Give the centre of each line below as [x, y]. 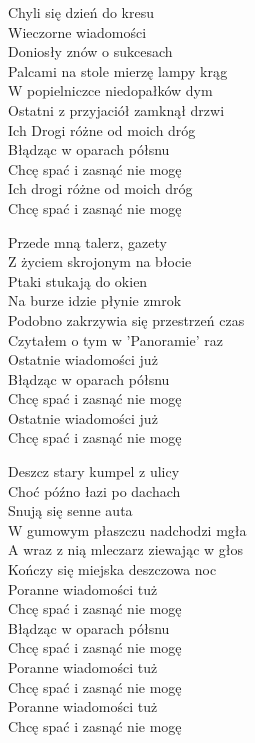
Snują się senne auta [70, 510]
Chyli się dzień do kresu [81, 12]
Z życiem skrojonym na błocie [100, 261]
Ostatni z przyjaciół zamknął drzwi [116, 109]
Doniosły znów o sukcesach [90, 51]
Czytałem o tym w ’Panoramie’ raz [115, 339]
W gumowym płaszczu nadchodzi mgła [127, 529]
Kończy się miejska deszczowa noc [112, 569]
